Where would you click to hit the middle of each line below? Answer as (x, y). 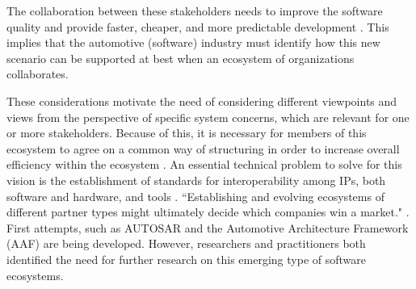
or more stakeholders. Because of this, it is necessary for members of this (187, 133)
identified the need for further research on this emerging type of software (187, 259)
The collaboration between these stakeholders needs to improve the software (195, 10)
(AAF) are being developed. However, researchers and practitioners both (186, 243)
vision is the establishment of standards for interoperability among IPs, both (196, 180)
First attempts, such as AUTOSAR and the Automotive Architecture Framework (208, 227)
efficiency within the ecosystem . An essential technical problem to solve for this (204, 164)
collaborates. (38, 74)
